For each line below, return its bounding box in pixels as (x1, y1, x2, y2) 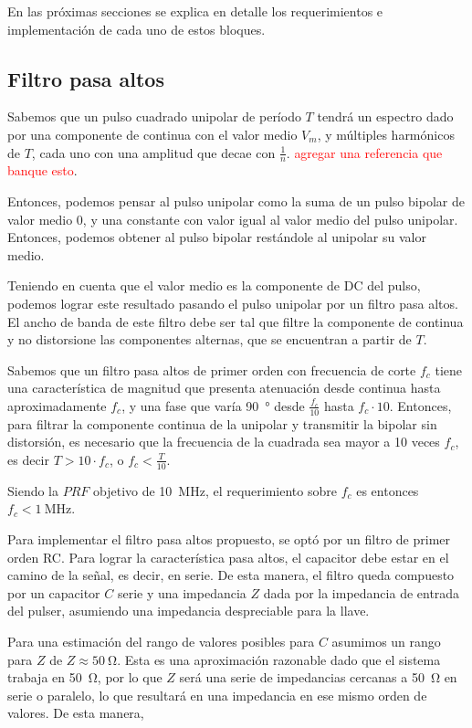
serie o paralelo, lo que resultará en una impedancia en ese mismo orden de (7, 685, 427, 704)
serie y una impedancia (117, 583, 246, 602)
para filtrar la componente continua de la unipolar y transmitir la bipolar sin (7, 414, 437, 433)
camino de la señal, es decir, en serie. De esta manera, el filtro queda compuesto (7, 565, 455, 585)
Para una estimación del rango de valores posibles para (7, 631, 315, 650)
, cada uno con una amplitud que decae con (31, 142, 276, 162)
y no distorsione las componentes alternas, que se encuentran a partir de (7, 330, 412, 349)
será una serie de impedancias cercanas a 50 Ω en (179, 668, 457, 687)
